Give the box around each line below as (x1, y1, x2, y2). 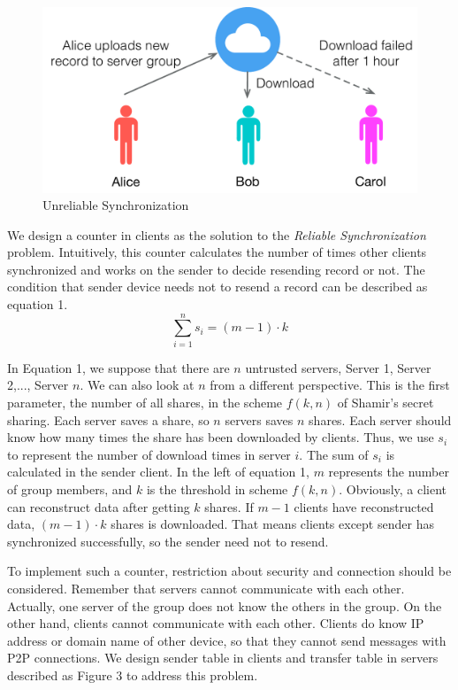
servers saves (225, 410, 294, 429)
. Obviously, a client (339, 479, 447, 498)
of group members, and (7, 479, 133, 498)
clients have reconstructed (294, 497, 434, 516)
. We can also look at (80, 376, 195, 394)
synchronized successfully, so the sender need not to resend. (7, 531, 329, 550)
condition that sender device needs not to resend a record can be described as (7, 277, 428, 296)
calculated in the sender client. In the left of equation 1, (7, 462, 309, 481)
